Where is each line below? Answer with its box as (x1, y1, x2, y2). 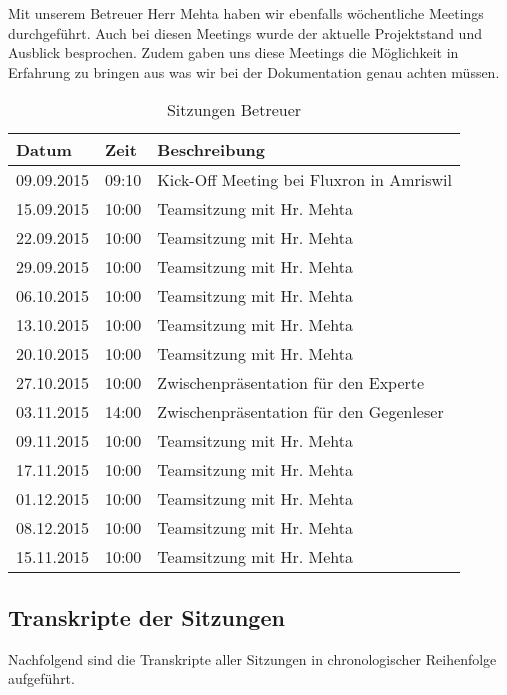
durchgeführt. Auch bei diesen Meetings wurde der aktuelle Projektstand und (8, 22, 482, 43)
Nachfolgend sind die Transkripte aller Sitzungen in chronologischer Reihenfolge (8, 648, 497, 669)
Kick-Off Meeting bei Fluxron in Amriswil (157, 168, 453, 192)
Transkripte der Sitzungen (8, 601, 285, 632)
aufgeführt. (8, 668, 75, 689)
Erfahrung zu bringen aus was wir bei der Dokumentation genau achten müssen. (8, 61, 500, 82)
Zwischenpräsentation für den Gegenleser (157, 400, 444, 424)
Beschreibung (157, 138, 266, 162)
